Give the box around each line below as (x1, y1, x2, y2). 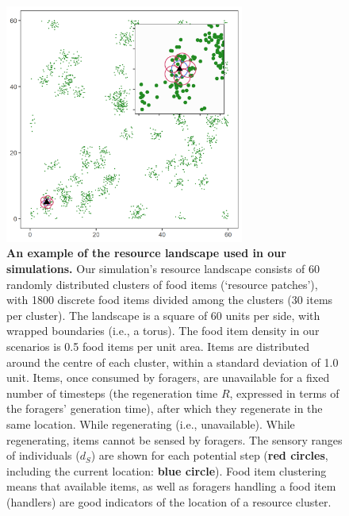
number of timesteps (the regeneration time (6, 384, 218, 401)
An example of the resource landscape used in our (6, 245, 286, 261)
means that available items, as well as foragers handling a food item (6, 478, 336, 495)
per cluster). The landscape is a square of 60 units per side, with (6, 306, 320, 323)
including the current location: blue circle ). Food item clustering (6, 462, 327, 479)
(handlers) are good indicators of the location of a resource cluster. (6, 493, 332, 510)
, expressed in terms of (229, 384, 339, 401)
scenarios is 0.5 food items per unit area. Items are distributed (6, 337, 310, 354)
